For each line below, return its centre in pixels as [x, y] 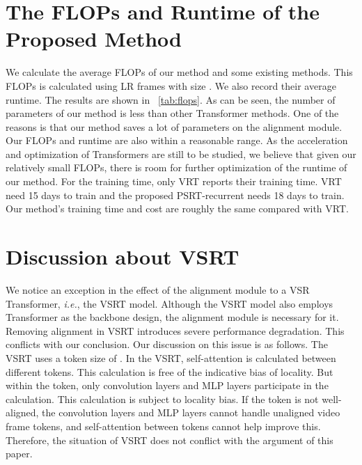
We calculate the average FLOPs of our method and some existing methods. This [179, 72]
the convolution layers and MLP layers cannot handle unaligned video [191, 412]
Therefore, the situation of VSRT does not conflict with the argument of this [170, 440]
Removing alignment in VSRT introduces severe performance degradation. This [175, 330]
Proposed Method [94, 39]
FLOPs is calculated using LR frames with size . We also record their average [171, 85]
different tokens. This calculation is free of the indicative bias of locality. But [170, 371]
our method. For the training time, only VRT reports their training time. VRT [174, 181]
